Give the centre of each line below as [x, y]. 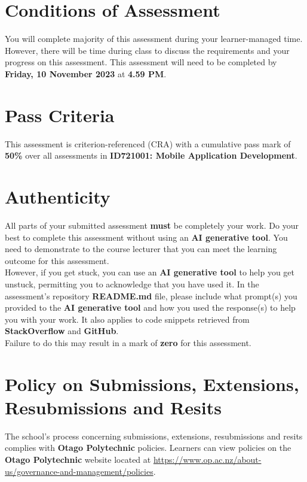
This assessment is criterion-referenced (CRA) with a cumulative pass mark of [148, 143]
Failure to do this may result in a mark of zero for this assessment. [128, 342]
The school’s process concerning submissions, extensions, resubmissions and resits [154, 436]
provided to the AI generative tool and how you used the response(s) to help [150, 307]
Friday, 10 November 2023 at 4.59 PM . [86, 73]
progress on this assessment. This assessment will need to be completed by [141, 62]
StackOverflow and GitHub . [62, 331]
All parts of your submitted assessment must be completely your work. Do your [152, 225]
